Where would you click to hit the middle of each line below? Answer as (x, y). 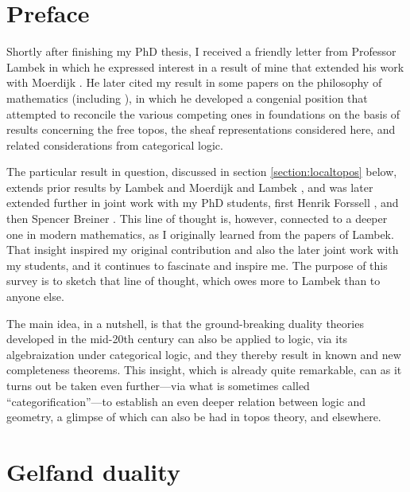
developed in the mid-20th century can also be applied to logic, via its (177, 339)
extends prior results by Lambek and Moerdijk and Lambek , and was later (190, 187)
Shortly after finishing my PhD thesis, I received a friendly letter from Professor (201, 51)
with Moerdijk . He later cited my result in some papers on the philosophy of (194, 82)
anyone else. (35, 297)
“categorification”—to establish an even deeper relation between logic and (186, 401)
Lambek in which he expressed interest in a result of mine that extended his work (205, 66)
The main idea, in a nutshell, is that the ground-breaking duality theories (185, 323)
